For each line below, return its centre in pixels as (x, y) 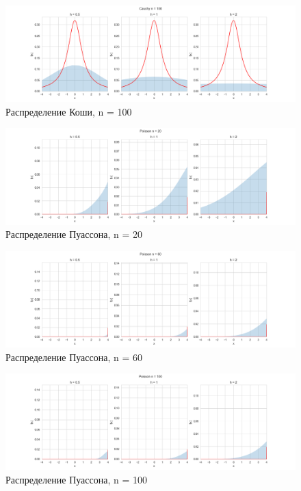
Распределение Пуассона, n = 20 (74, 234)
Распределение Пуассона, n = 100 (76, 479)
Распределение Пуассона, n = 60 (74, 357)
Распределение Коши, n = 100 (69, 111)
